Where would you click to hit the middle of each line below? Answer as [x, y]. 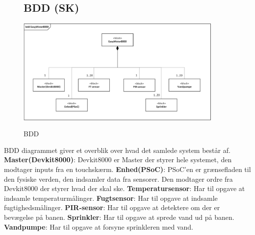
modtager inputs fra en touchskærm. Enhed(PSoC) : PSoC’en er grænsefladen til [127, 169]
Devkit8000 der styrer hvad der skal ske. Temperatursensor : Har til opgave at [125, 188]
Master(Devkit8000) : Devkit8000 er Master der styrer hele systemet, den [118, 160]
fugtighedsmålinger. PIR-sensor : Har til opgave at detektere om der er [112, 207]
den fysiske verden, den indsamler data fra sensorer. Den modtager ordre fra [118, 179]
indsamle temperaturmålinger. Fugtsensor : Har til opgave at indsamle [111, 198]
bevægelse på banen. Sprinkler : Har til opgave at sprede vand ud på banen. [119, 217]
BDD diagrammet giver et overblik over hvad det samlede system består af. [117, 150]
